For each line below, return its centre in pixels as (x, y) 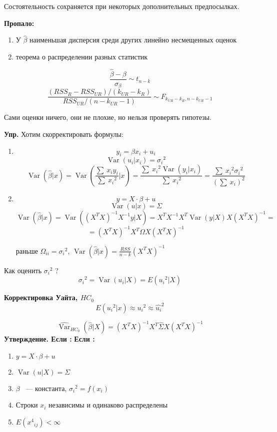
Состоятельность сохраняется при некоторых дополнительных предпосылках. (122, 6)
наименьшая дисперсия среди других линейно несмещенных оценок (133, 40)
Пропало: (19, 23)
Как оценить (23, 270)
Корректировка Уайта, (41, 297)
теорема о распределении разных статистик (82, 56)
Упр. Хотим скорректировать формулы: (64, 134)
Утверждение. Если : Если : (49, 339)
